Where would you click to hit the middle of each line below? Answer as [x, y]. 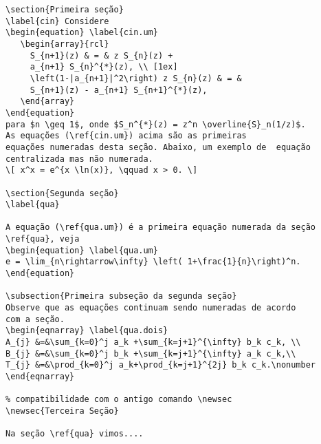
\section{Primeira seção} [65, 10]
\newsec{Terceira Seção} [62, 411]
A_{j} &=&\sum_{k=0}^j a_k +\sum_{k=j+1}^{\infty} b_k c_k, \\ [153, 342]
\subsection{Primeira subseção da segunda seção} [121, 296]
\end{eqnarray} [40, 377]
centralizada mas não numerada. [79, 159]
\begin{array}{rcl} [65, 44]
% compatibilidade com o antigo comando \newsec [119, 400]
